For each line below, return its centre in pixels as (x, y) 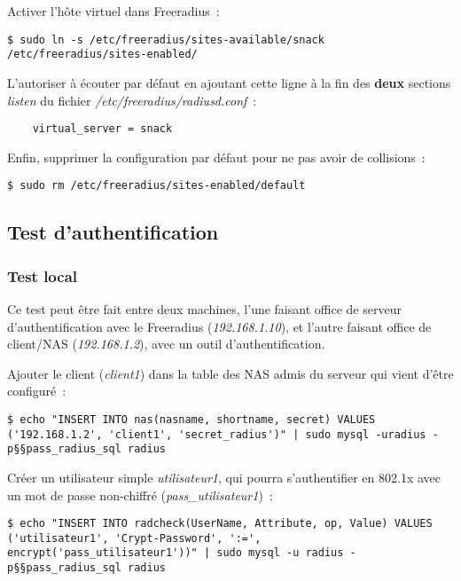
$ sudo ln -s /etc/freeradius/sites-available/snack (166, 39)
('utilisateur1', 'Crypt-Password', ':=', (134, 538)
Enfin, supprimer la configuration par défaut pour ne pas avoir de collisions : (216, 157)
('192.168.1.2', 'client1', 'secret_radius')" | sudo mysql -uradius (217, 434)
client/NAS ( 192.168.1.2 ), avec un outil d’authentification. (166, 344)
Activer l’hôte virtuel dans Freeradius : (113, 11)
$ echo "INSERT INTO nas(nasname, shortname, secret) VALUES (191, 419)
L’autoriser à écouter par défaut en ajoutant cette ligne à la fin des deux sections (229, 82)
